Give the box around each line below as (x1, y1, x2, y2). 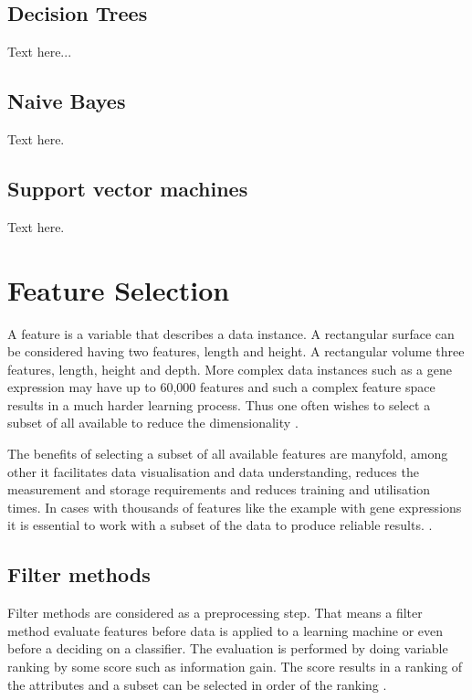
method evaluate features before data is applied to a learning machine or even (7, 620, 444, 640)
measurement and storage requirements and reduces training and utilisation (7, 480, 431, 499)
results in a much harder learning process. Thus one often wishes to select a (7, 395, 431, 414)
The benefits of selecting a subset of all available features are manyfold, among (7, 444, 448, 463)
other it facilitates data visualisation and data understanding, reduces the (7, 461, 419, 481)
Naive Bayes (7, 87, 126, 115)
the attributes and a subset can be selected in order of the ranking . (7, 674, 387, 694)
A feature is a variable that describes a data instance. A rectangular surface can (7, 323, 455, 343)
